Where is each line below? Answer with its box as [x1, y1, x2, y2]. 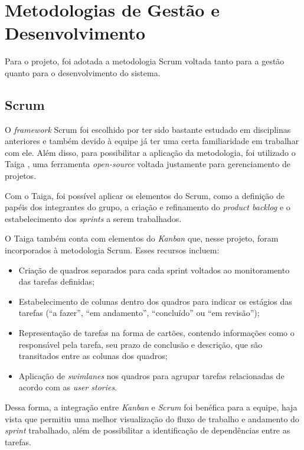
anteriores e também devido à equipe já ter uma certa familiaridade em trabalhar [5, 135, 299, 147]
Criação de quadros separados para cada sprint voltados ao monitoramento [18, 263, 290, 276]
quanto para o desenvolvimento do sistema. [5, 66, 161, 79]
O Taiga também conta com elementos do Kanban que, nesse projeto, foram [5, 232, 279, 244]
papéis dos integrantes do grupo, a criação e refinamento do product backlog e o [5, 201, 290, 213]
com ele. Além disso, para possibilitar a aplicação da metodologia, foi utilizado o [5, 146, 296, 158]
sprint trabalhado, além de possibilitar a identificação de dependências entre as [5, 424, 290, 436]
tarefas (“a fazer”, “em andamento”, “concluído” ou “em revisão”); [18, 306, 260, 319]
